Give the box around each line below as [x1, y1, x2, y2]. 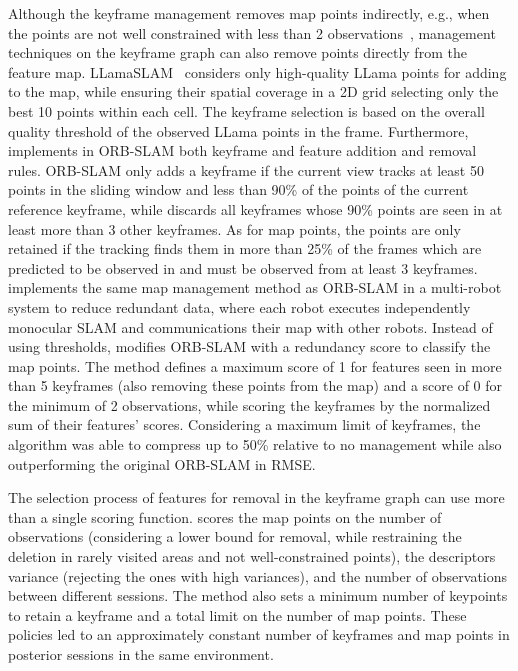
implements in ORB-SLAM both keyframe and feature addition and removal [8, 140, 477, 161]
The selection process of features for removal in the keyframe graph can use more [8, 487, 505, 508]
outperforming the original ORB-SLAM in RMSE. [8, 453, 316, 474]
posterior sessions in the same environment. [8, 644, 274, 664]
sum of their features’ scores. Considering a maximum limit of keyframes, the [8, 414, 481, 435]
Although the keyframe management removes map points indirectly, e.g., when [8, 3, 490, 23]
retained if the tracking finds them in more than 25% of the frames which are [8, 238, 482, 259]
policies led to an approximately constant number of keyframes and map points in [8, 624, 510, 645]
